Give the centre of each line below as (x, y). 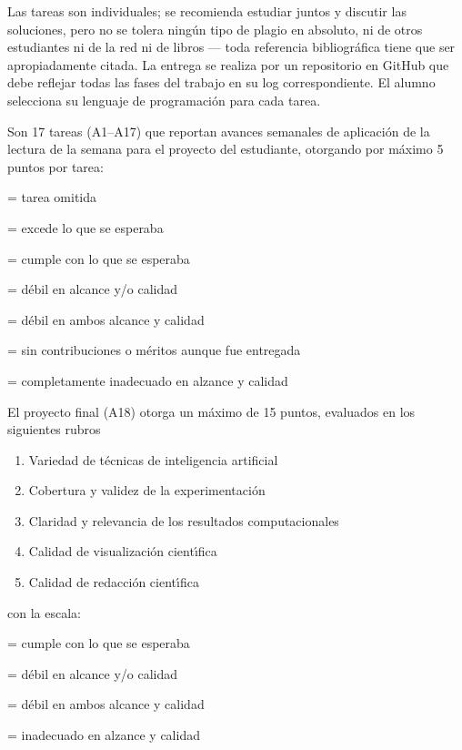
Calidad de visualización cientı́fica (123, 551)
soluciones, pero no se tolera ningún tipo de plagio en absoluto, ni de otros (215, 29)
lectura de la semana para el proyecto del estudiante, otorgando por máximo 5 (226, 149)
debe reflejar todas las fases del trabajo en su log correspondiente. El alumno (221, 82)
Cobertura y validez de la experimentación (147, 490)
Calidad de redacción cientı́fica (114, 582)
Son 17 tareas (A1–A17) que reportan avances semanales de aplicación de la (219, 131)
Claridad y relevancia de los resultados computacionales (184, 520)
